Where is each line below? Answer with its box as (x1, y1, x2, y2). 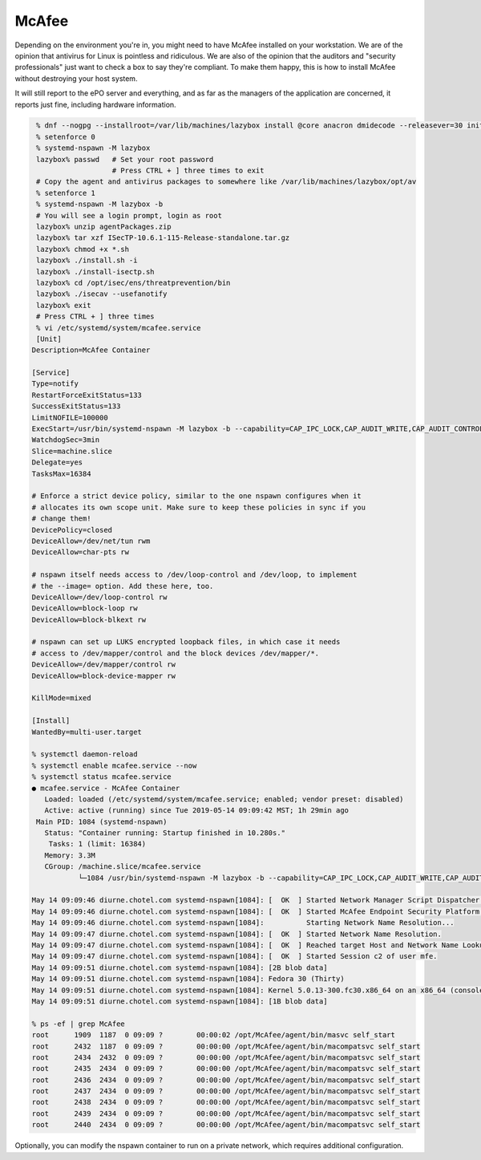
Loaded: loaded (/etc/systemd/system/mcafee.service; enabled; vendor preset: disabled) (44, 794, 404, 804)
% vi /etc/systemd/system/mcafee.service (36, 323, 201, 332)
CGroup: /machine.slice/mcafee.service (44, 862, 201, 871)
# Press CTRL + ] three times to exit (111, 166, 265, 176)
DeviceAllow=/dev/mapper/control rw (31, 660, 176, 669)
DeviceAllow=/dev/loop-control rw (31, 592, 168, 602)
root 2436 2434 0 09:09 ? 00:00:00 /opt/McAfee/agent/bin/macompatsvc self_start (31, 1075, 421, 1085)
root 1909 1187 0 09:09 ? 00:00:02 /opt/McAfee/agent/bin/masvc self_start (31, 1031, 396, 1040)
